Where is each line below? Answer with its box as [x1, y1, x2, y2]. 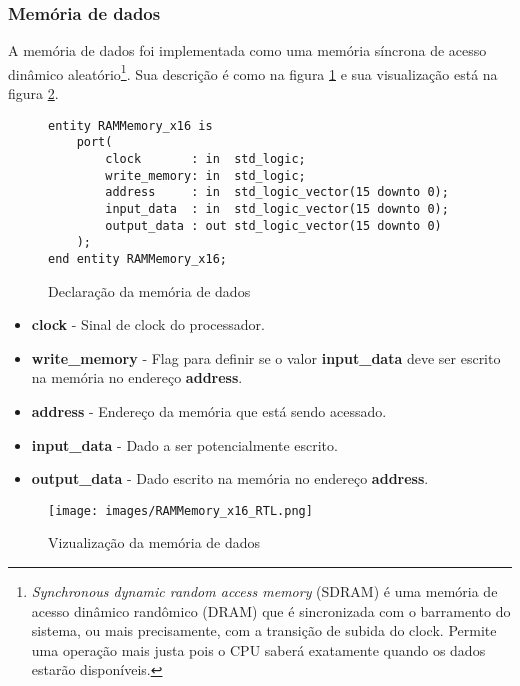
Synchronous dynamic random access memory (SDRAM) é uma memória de [31, 580, 498, 601]
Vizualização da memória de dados [48, 532, 261, 553]
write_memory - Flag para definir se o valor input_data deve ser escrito [31, 347, 501, 368]
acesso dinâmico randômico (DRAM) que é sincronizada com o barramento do [31, 600, 511, 621]
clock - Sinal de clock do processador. [31, 314, 265, 335]
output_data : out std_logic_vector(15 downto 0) [105, 218, 442, 233]
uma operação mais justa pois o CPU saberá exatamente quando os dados [31, 639, 486, 660]
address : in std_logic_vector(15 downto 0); [105, 185, 449, 200]
